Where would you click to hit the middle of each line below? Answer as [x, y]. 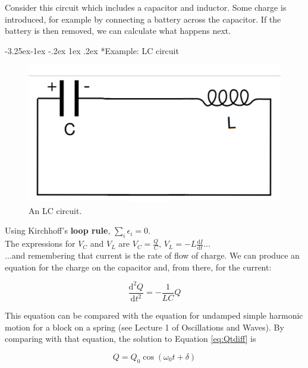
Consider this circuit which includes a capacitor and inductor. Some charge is [146, 7]
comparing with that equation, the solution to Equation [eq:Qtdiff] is [131, 339]
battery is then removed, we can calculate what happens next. [118, 31]
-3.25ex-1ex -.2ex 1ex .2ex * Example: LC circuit [92, 50]
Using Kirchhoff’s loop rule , [58, 230]
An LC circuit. [55, 210]
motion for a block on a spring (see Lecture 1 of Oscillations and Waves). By [144, 327]
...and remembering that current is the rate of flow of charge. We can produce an [152, 255]
